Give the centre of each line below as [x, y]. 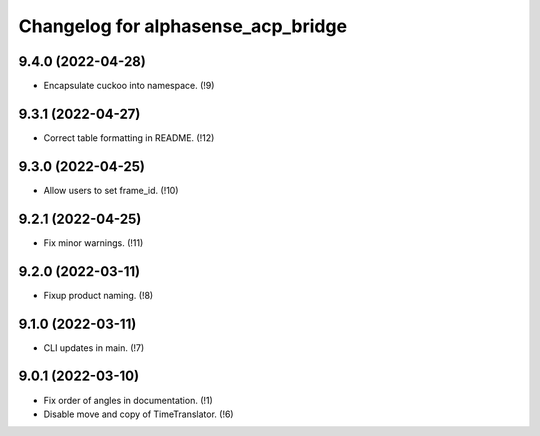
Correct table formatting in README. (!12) [129, 137]
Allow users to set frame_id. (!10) [111, 190]
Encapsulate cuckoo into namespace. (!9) [129, 86]
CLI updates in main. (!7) [94, 347]
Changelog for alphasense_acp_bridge [183, 26]
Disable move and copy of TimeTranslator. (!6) [138, 414]
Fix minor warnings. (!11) [93, 242]
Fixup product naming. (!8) [98, 295]
